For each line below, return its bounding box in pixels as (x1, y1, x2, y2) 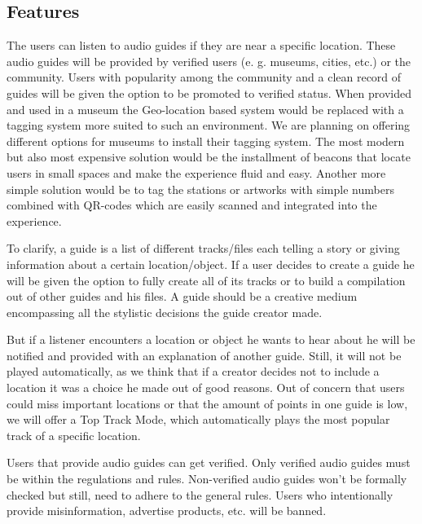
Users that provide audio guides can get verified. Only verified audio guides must (7, 454, 411, 471)
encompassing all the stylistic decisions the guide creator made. (7, 303, 323, 320)
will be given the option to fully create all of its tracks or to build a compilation (7, 271, 406, 288)
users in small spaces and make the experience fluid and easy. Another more (7, 164, 386, 181)
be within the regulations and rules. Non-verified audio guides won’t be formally (7, 470, 407, 487)
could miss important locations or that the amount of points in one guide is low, (7, 394, 408, 412)
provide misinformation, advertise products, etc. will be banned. (7, 502, 327, 519)
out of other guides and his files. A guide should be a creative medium (7, 288, 358, 305)
